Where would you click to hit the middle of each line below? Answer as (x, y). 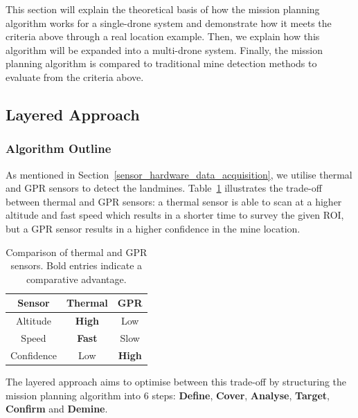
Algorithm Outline (59, 148)
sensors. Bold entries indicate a (77, 265)
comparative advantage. (76, 279)
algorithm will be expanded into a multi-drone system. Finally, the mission (164, 49)
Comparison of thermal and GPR (77, 252)
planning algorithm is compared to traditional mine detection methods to (161, 63)
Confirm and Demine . (57, 409)
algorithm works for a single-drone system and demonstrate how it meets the (169, 22)
